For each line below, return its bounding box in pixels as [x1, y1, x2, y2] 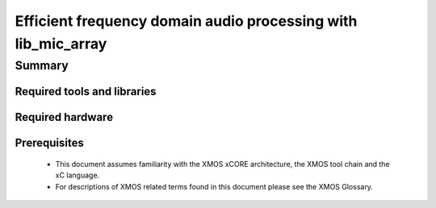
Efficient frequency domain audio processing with [15, 12, 358, 30]
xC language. [55, 170, 100, 181]
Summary [15, 58, 69, 73]
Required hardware [15, 110, 113, 124]
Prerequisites [15, 136, 84, 150]
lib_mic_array [15, 35, 107, 52]
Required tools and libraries [15, 85, 157, 98]
